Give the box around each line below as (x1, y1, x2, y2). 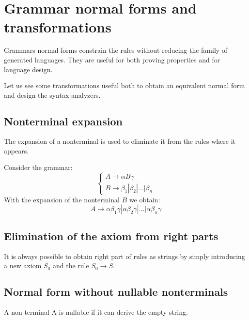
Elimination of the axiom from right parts (4, 228, 218, 243)
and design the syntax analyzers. (4, 90, 101, 100)
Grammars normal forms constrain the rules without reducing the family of (4, 45, 228, 55)
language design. (4, 64, 53, 74)
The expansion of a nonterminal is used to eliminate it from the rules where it (4, 136, 236, 146)
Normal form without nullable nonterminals (4, 284, 228, 299)
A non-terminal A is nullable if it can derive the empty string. (4, 307, 188, 317)
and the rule (52, 260, 89, 271)
